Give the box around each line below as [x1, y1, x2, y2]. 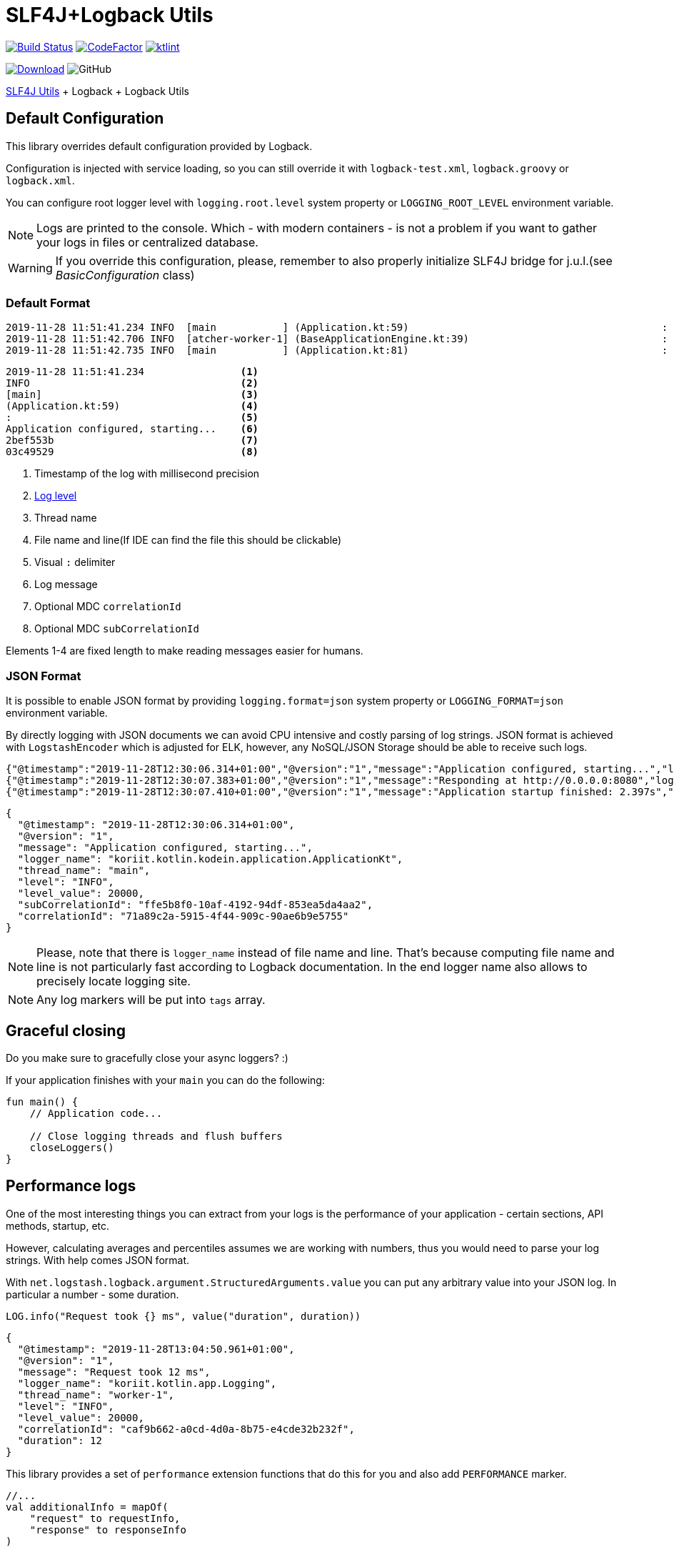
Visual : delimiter [34, 556, 116, 569]
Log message [34, 578, 98, 591]
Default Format [6, 295, 91, 310]
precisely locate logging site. [36, 974, 191, 989]
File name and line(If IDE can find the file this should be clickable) [34, 534, 342, 547]
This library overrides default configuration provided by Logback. [6, 139, 313, 152]
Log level [34, 489, 77, 502]
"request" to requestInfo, [29, 1512, 181, 1524]
